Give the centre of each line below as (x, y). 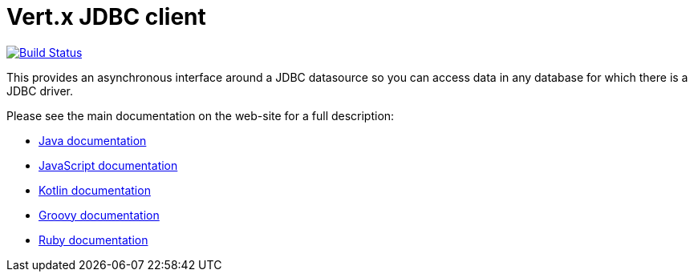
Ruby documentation (93, 240)
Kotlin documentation (95, 190)
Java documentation (93, 140)
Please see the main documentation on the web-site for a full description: (201, 115)
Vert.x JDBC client (106, 17)
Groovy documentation (99, 215)
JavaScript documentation (108, 165)
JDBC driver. (40, 91)
